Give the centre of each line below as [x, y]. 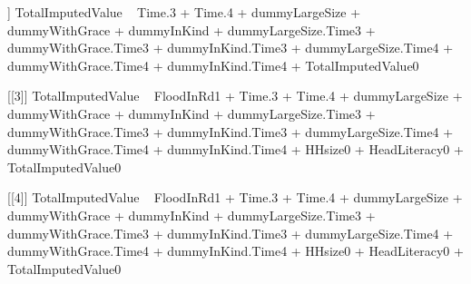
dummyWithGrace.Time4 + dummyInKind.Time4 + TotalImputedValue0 [213, 65]
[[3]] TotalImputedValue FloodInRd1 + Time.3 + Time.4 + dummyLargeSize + [235, 96]
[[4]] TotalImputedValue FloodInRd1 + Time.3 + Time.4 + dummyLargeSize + [235, 197]
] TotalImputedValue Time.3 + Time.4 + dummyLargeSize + [184, 12]
